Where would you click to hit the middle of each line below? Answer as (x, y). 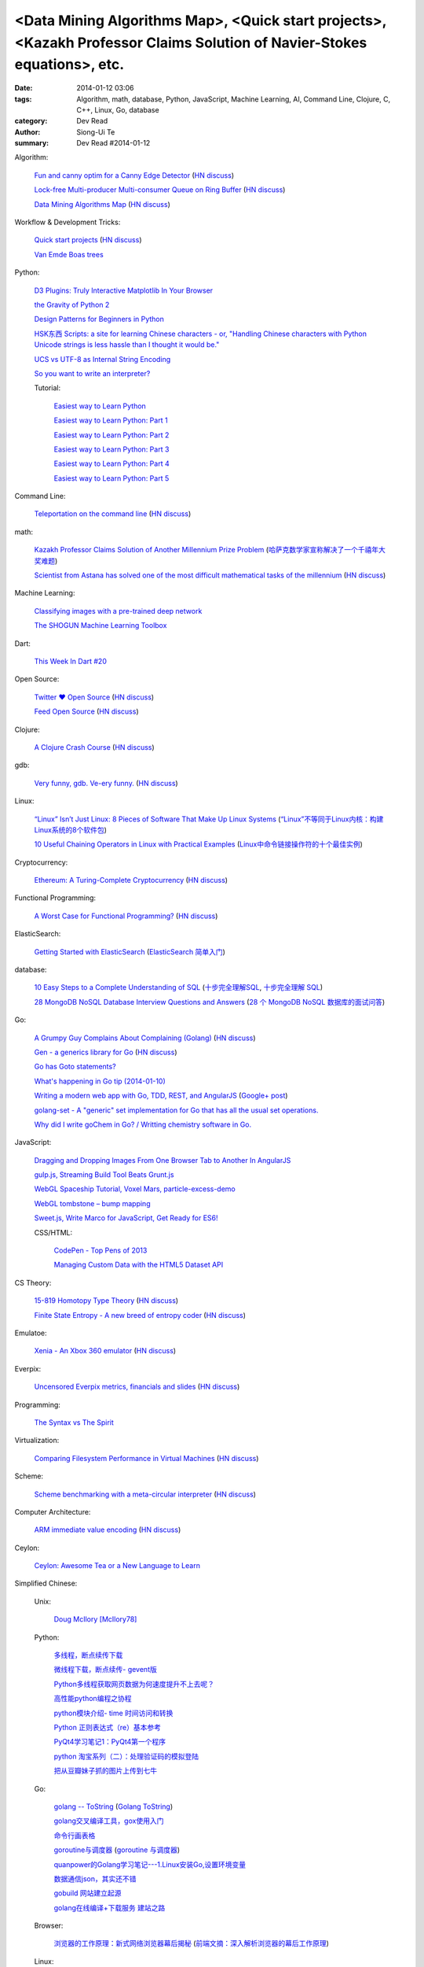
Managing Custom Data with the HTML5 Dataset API (139, 1265)
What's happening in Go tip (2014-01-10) (100, 1081)
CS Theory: (33, 1282)
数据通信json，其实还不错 (95, 1878)
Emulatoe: (31, 1333)
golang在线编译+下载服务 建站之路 (110, 1907)
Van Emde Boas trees (69, 254)
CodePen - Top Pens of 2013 (101, 1250)
